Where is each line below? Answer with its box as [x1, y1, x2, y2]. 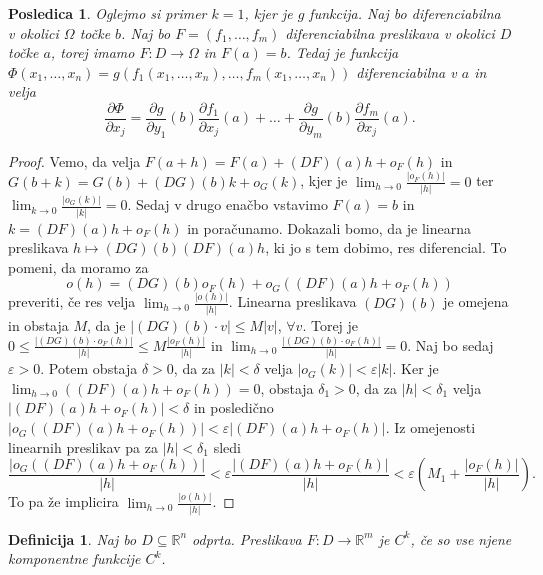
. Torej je [302, 315, 359, 336]
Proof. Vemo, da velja [8, 150, 141, 171]
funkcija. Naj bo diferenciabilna [309, 3, 501, 23]
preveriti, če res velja [8, 291, 136, 312]
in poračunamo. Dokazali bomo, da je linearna [187, 217, 472, 238]
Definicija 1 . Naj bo [8, 528, 137, 549]
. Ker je [392, 358, 439, 379]
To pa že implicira [8, 491, 119, 512]
